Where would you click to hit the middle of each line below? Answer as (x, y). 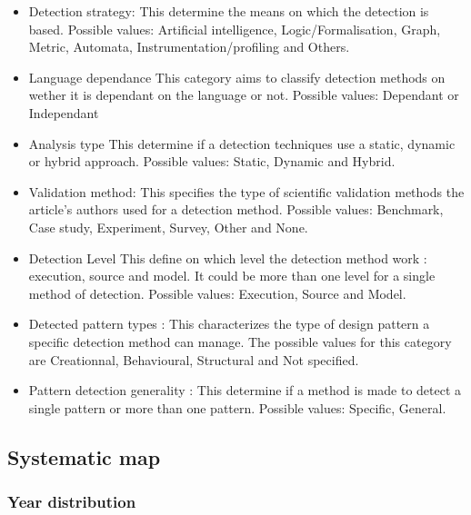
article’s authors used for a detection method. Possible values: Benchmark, (236, 209)
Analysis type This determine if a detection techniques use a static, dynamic (242, 143)
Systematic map (84, 456)
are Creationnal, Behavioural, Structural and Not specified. (194, 359)
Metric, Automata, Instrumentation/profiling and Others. (189, 47)
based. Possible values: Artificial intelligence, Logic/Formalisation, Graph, (235, 29)
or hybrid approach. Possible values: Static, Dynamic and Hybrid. (212, 161)
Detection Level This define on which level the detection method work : (228, 257)
